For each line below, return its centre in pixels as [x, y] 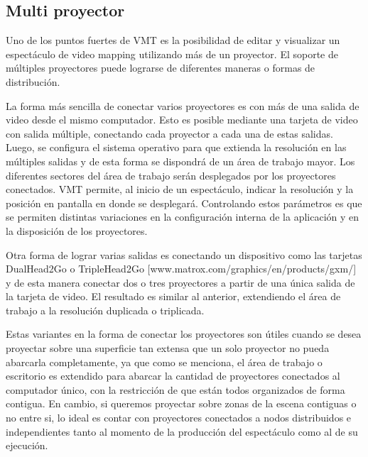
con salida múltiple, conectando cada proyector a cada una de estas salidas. [169, 133]
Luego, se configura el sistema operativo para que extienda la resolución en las [176, 147]
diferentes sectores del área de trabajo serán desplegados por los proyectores [171, 175]
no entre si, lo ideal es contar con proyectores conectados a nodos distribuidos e [179, 418]
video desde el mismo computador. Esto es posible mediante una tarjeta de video [182, 120]
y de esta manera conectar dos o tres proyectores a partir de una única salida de [180, 282]
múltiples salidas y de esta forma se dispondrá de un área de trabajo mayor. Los [180, 161]
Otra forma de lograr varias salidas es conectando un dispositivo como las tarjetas [184, 254]
